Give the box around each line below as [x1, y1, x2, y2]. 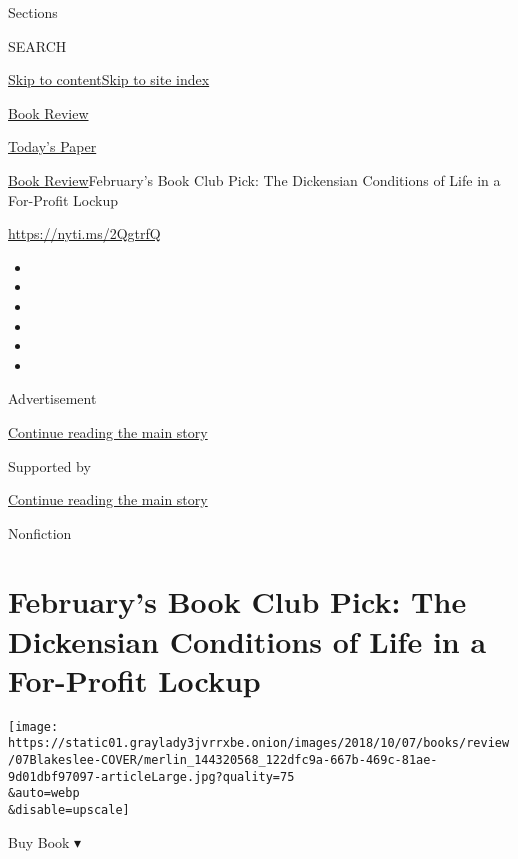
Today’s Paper [8, 136, 97, 157]
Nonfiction [8, 522, 72, 543]
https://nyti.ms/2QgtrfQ [8, 223, 161, 244]
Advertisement [8, 388, 97, 409]
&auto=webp [8, 786, 80, 801]
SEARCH [8, 35, 67, 56]
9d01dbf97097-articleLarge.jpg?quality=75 [8, 769, 295, 784]
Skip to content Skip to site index [8, 69, 210, 90]
